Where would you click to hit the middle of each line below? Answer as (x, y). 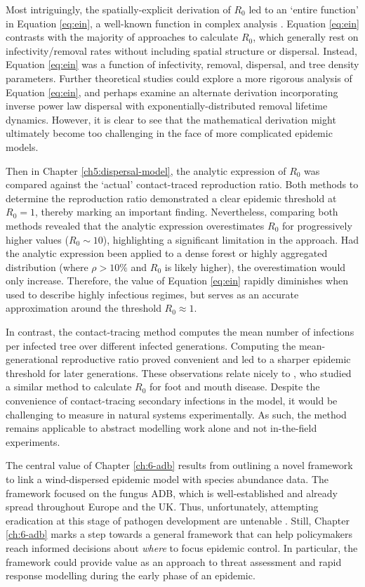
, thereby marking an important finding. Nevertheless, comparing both (186, 212)
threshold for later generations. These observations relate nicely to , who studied (179, 372)
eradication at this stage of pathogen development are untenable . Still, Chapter (178, 520)
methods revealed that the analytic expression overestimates (135, 225)
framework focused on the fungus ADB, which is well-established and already (172, 493)
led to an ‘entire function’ (304, 9)
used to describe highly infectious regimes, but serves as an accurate (152, 294)
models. (22, 146)
